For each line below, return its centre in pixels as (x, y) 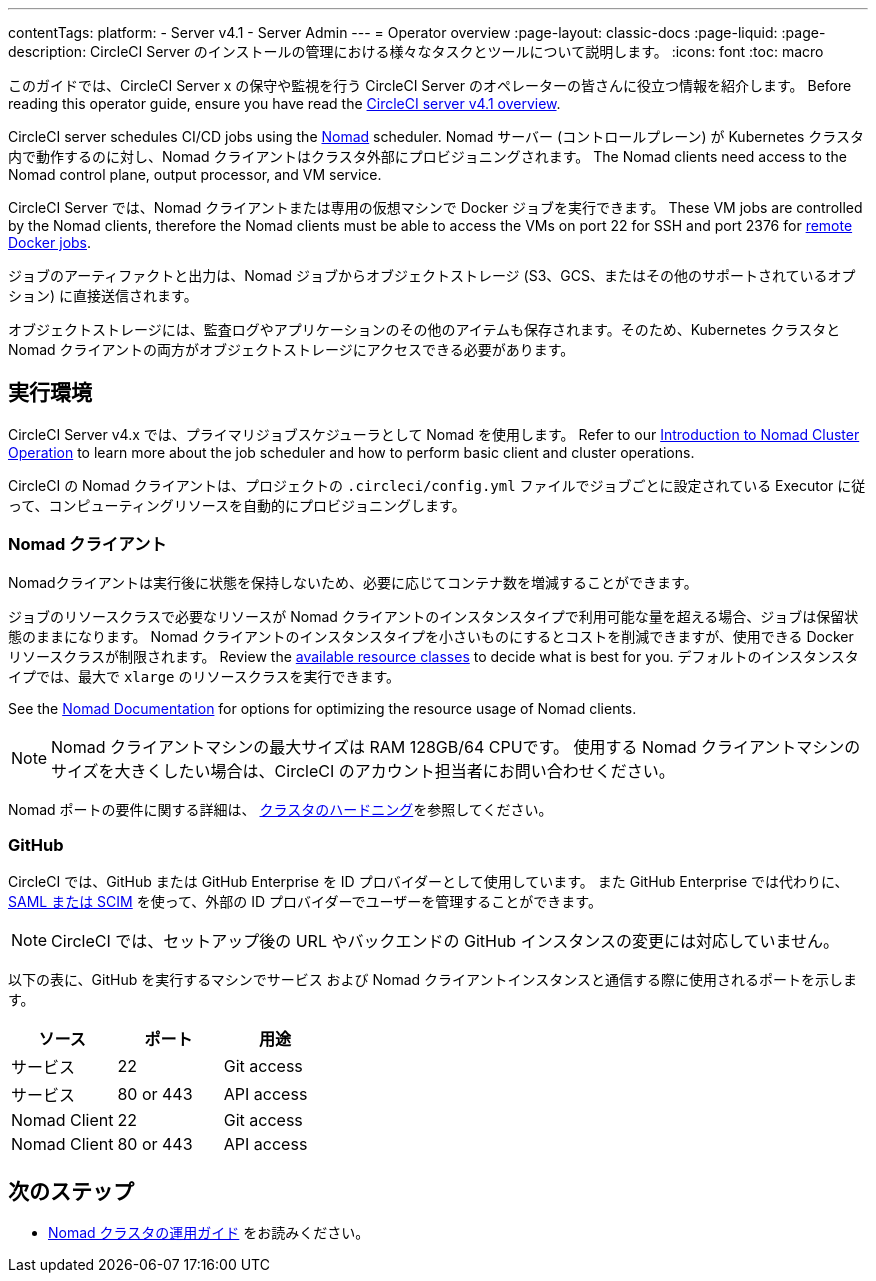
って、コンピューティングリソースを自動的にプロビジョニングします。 (237, 505)
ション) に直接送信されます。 (103, 295)
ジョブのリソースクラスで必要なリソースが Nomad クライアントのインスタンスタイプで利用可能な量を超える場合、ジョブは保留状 (433, 616)
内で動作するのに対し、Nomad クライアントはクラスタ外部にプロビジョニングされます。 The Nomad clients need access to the (427, 156)
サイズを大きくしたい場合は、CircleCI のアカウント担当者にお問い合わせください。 (363, 770)
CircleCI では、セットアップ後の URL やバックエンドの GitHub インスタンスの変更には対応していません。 (445, 941)
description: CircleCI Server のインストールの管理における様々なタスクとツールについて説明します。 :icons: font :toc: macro (416, 51)
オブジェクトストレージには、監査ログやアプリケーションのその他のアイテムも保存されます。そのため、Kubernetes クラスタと (424, 329)
